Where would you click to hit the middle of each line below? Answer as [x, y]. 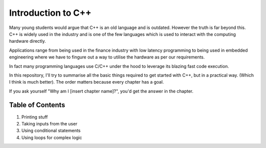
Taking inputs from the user [49, 123]
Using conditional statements [51, 131]
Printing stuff [34, 117]
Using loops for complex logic [52, 137]
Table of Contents [37, 105]
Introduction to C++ [50, 13]
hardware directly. [28, 41]
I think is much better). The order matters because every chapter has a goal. [86, 82]
